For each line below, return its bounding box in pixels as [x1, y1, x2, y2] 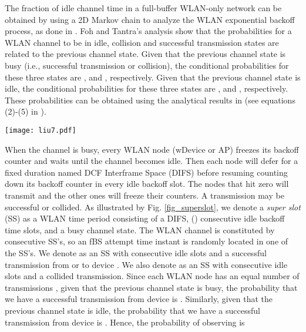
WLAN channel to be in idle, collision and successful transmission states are [5, 36, 279, 48]
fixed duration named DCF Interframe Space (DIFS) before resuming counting [5, 166, 288, 178]
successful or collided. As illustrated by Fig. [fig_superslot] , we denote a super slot [5, 200, 301, 213]
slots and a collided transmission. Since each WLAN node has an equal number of [5, 270, 300, 282]
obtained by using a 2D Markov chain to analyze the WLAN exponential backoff [5, 13, 295, 25]
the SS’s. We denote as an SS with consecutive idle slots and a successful [5, 246, 267, 259]
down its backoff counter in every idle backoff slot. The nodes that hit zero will [5, 177, 289, 190]
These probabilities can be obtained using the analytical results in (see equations [5, 93, 295, 106]
